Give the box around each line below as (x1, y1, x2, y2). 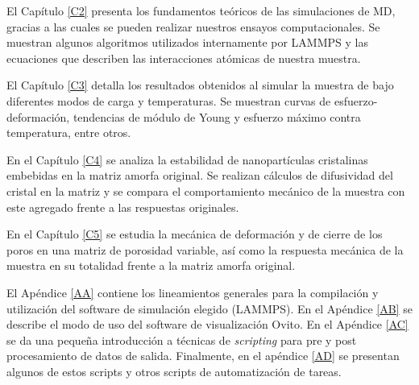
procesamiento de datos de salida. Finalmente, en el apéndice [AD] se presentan (6, 347, 400, 364)
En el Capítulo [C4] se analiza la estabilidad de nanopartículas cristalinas (6, 151, 368, 168)
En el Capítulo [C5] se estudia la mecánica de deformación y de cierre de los (6, 226, 383, 242)
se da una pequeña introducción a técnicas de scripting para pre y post (6, 331, 357, 348)
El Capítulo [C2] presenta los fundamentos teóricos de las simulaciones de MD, (6, 2, 396, 19)
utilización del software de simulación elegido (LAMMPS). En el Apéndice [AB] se (6, 300, 413, 317)
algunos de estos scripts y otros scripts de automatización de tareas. (6, 362, 342, 379)
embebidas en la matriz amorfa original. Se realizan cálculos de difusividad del (6, 167, 393, 184)
